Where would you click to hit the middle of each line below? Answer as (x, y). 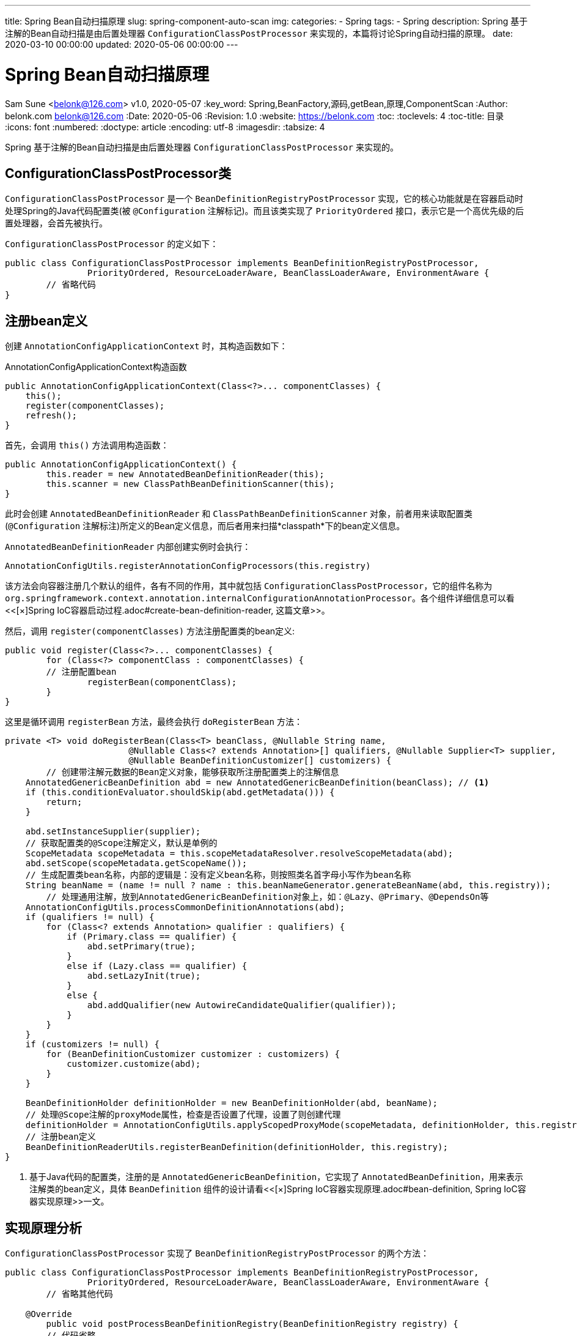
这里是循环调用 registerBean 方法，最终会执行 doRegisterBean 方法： (154, 722)
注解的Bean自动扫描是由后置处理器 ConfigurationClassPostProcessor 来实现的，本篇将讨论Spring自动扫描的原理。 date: (259, 33)
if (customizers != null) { (92, 1045)
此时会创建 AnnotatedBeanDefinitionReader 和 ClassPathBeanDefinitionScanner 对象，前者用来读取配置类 (239, 514)
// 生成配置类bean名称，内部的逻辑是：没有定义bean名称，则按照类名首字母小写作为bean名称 (218, 875)
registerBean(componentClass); (162, 682)
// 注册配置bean (81, 672)
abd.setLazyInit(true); (144, 976)
